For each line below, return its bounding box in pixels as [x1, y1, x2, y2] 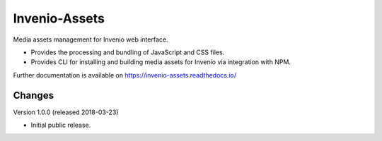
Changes [13, 89, 54, 102]
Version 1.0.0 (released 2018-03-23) [13, 108, 119, 116]
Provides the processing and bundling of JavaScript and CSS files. [30, 48, 225, 56]
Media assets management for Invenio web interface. [13, 35, 168, 44]
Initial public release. [30, 121, 91, 130]
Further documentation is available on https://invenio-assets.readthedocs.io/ [13, 70, 237, 79]
